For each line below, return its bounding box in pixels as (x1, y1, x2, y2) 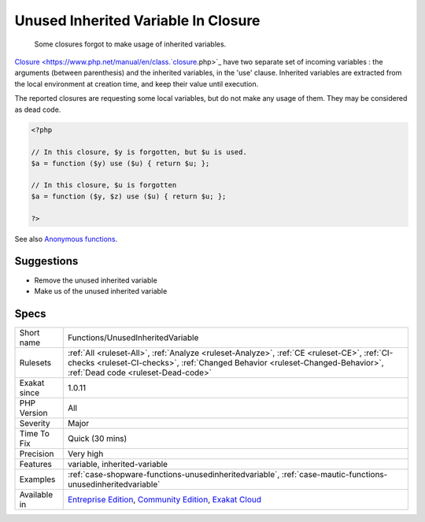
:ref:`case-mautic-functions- (281, 468, 388, 479)
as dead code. (14, 105, 61, 114)
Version (19, 407, 48, 418)
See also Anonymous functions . (14, 234, 118, 243)
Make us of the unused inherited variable (34, 286, 168, 295)
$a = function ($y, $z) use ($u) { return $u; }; (31, 191, 227, 201)
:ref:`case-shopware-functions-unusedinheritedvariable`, (67, 468, 280, 479)
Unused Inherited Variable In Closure (14, 12, 261, 29)
